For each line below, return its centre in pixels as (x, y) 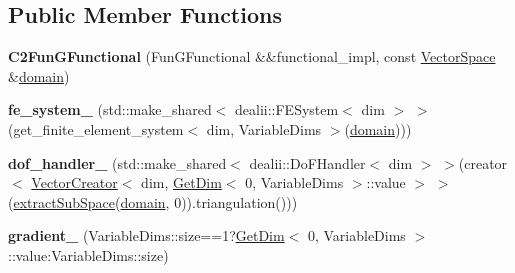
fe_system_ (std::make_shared (110, 109)
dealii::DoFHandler (307, 162)
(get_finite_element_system (96, 128)
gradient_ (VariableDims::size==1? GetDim (146, 235)
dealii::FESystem (287, 109)
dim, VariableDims (264, 128)
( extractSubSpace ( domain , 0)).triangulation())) (153, 201)
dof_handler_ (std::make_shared (117, 162)
